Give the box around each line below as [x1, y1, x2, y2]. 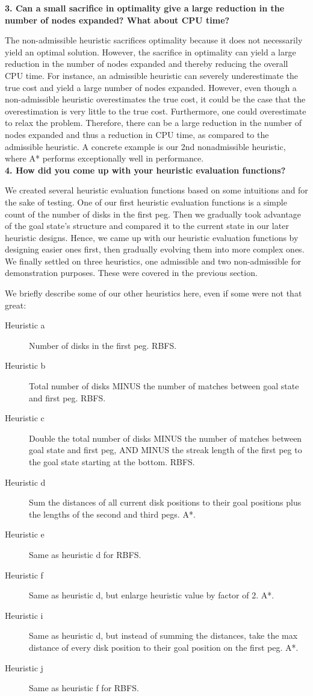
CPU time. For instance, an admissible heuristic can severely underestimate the [5, 69, 299, 81]
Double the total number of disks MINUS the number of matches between [29, 431, 302, 444]
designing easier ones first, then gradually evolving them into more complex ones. [5, 243, 305, 256]
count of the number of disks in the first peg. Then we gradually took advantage [5, 207, 301, 220]
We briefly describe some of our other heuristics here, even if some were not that [5, 287, 302, 299]
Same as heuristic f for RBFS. [29, 682, 139, 694]
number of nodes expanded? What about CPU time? [5, 13, 230, 26]
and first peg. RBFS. [29, 391, 106, 404]
